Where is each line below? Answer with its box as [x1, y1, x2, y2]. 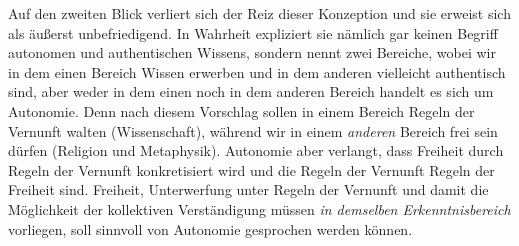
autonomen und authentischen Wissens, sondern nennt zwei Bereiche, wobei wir [8, 42, 496, 63]
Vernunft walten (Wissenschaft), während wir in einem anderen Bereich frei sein [8, 120, 498, 141]
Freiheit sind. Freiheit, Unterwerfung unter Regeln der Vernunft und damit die [8, 179, 489, 200]
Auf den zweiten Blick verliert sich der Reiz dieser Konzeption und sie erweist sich [8, 3, 511, 23]
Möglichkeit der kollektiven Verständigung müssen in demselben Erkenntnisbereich [8, 198, 511, 219]
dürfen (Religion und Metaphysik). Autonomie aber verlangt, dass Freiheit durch [8, 140, 504, 161]
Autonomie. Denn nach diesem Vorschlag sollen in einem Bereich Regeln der [8, 100, 475, 121]
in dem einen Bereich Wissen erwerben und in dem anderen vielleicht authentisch [8, 61, 506, 82]
